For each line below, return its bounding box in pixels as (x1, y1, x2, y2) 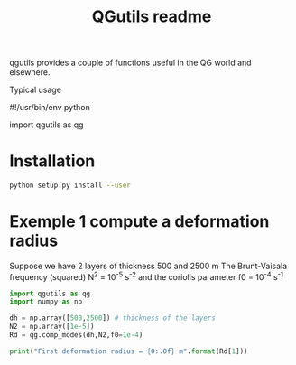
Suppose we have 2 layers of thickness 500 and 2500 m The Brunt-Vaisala (9, 260, 288, 271)
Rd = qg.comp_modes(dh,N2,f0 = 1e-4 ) (9, 331, 143, 340)
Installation (9, 151, 96, 172)
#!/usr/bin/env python (9, 102, 90, 113)
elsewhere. (9, 67, 51, 78)
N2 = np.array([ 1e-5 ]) (9, 323, 95, 332)
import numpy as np (9, 297, 83, 306)
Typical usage (9, 84, 61, 96)
